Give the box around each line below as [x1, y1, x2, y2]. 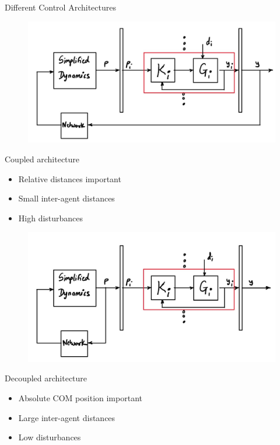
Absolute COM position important [18, 391, 142, 404]
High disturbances [18, 211, 83, 224]
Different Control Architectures [5, 1, 116, 13]
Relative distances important [18, 172, 121, 185]
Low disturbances [18, 431, 81, 443]
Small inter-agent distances [18, 192, 115, 204]
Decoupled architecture [5, 372, 87, 384]
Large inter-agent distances [18, 411, 116, 423]
